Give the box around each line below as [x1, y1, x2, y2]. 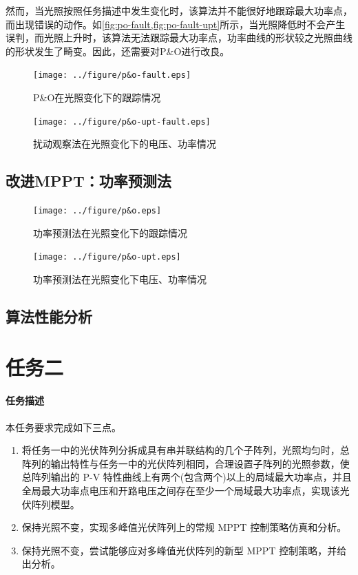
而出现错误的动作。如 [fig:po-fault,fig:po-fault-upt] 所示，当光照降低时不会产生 [6, 17, 346, 31]
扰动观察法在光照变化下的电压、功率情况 [33, 136, 216, 151]
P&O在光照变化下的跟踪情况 [33, 90, 161, 105]
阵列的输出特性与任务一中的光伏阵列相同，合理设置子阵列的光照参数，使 [21, 456, 350, 470]
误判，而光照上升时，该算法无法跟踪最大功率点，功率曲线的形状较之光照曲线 [6, 30, 352, 45]
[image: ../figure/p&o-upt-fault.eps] [33, 116, 211, 127]
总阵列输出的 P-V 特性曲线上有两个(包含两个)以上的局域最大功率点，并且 [21, 470, 352, 484]
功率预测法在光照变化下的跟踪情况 [33, 225, 187, 240]
